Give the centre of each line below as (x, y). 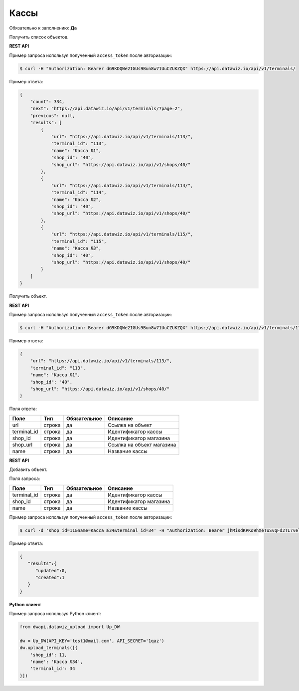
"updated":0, (51, 571)
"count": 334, (47, 102)
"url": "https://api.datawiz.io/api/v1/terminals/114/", (122, 185)
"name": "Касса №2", (76, 199)
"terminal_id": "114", (79, 193)
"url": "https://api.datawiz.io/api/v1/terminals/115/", (122, 234)
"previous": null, (53, 115)
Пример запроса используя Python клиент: (55, 614)
